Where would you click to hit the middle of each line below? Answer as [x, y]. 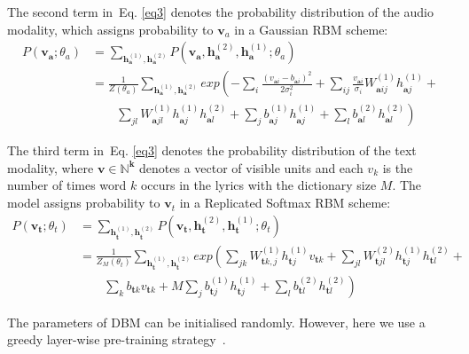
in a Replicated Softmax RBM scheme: [285, 203]
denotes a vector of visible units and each [251, 167]
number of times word [67, 185]
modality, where [51, 167]
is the [398, 167]
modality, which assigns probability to [110, 29]
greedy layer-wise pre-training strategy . [117, 339]
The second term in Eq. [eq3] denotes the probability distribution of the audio [220, 12]
